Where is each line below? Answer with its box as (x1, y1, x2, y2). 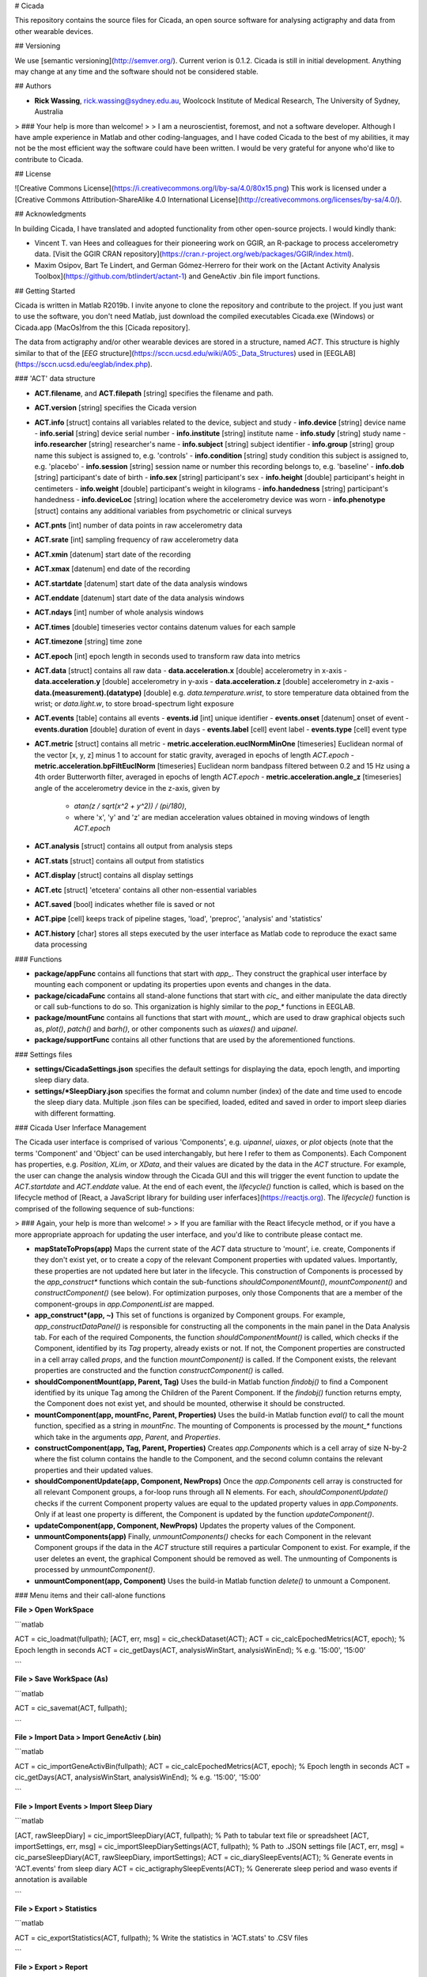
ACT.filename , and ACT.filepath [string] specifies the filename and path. (34, 388, 274, 398)
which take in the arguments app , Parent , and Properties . (34, 1432, 221, 1442)
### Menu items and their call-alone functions (14, 1590, 166, 1600)
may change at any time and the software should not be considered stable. (14, 66, 259, 76)
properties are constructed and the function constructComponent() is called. (34, 1366, 285, 1375)
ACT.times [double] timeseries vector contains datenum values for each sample (34, 622, 296, 632)
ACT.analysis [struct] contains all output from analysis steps (34, 841, 233, 851)
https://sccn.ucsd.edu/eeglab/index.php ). (17, 359, 153, 369)
